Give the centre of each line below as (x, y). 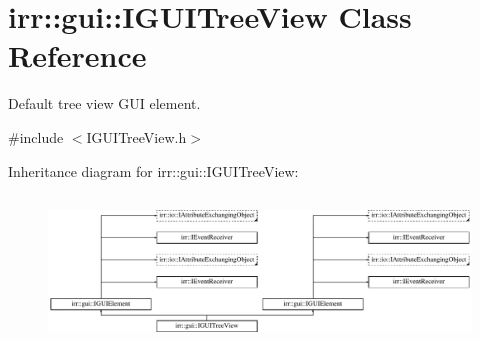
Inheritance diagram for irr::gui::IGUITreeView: (153, 170)
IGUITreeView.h (136, 136)
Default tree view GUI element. (104, 103)
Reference (77, 55)
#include (36, 136)
